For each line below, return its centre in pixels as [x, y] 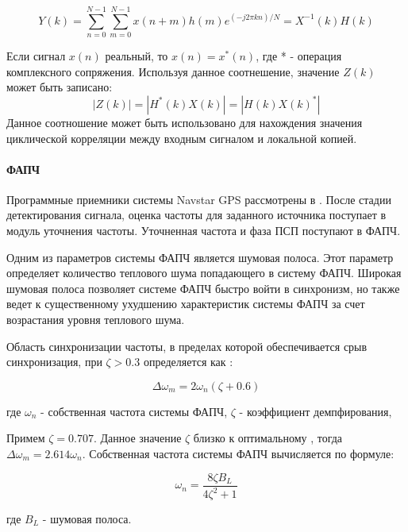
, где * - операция [299, 56]
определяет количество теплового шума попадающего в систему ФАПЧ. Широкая [204, 273]
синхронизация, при [54, 362]
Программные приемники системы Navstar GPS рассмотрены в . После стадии [199, 199]
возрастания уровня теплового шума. [96, 320]
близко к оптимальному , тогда [268, 438]
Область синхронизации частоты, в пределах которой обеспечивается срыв [187, 346]
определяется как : [188, 362]
